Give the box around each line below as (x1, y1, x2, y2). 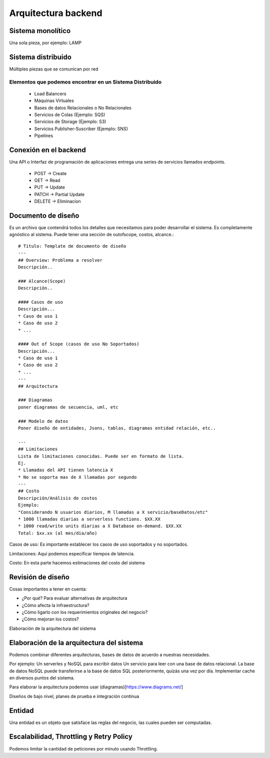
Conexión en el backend (9, 146, 86, 155)
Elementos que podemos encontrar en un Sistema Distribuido (9, 78, 162, 85)
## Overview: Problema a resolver (18, 257, 102, 263)
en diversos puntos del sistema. (9, 674, 75, 680)
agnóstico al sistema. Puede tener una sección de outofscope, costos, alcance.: (9, 232, 174, 238)
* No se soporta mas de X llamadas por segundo (18, 474, 137, 480)
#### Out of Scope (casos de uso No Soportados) (18, 341, 139, 347)
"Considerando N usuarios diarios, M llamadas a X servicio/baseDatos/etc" (18, 509, 208, 515)
